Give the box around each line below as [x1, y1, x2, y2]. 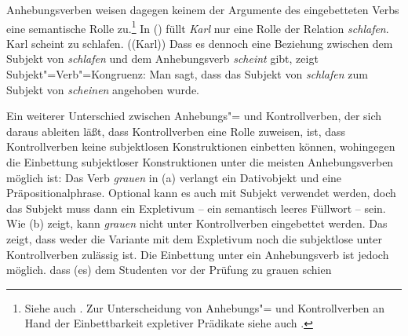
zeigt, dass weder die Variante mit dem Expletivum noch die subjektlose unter [6, 230, 382, 247]
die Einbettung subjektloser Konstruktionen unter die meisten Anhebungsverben [6, 154, 394, 170]
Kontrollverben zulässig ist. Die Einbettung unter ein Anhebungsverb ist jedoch [6, 246, 389, 262]
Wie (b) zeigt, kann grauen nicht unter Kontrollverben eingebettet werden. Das [6, 215, 388, 232]
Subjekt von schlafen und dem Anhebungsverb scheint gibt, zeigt [6, 50, 319, 67]
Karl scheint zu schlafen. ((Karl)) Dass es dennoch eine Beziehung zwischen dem [6, 35, 393, 51]
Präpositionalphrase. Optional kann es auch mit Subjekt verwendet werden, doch [6, 184, 396, 201]
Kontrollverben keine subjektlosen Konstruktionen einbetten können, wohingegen [6, 138, 395, 155]
